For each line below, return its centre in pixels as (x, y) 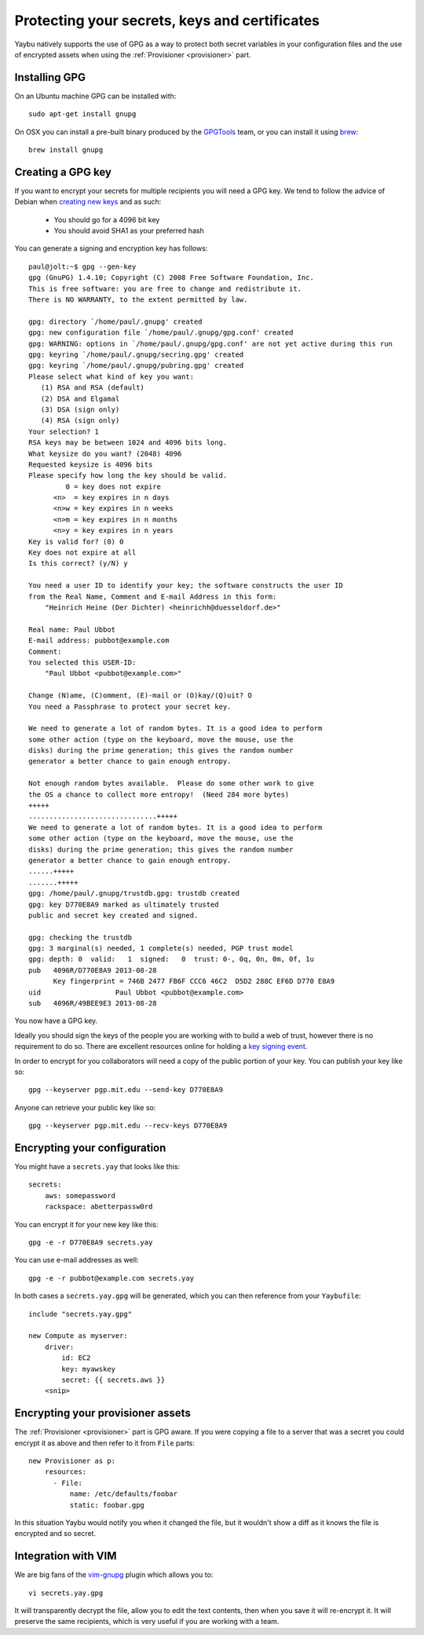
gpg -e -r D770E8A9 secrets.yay (91, 1243)
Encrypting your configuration (90, 1147)
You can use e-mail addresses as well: (77, 1260)
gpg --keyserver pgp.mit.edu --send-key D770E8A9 (126, 1090)
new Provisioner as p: (72, 1461)
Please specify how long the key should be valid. (128, 476)
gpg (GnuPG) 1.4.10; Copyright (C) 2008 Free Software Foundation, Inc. (171, 278)
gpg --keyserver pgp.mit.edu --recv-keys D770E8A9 (128, 1126)
